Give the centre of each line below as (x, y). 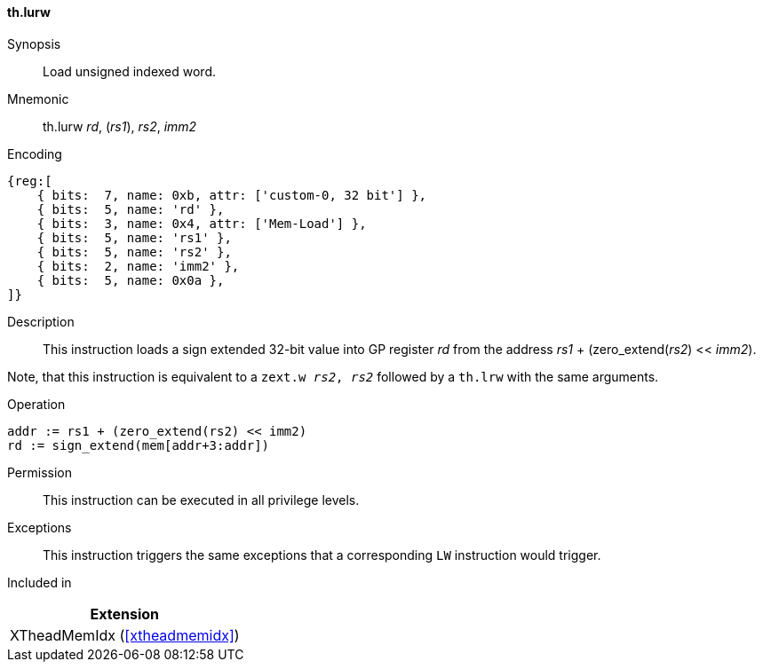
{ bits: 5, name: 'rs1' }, (134, 237)
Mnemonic (38, 98)
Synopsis (34, 43)
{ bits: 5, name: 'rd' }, (131, 209)
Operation (36, 404)
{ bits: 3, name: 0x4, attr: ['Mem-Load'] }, (202, 223)
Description (41, 321)
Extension (125, 614)
